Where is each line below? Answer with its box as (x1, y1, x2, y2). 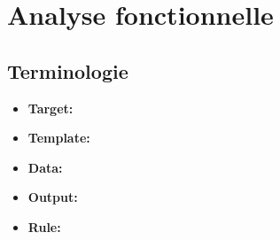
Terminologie (7, 57, 128, 84)
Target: (27, 98, 74, 117)
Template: (27, 128, 90, 147)
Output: (27, 188, 78, 206)
